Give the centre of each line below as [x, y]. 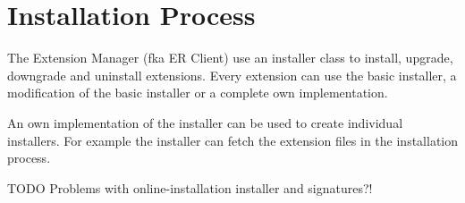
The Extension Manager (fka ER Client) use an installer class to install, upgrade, [230, 58]
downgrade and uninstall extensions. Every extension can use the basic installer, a [232, 75]
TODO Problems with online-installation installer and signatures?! [190, 187]
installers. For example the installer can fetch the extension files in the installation [232, 140]
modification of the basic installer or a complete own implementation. [198, 93]
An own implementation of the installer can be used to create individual [205, 122]
